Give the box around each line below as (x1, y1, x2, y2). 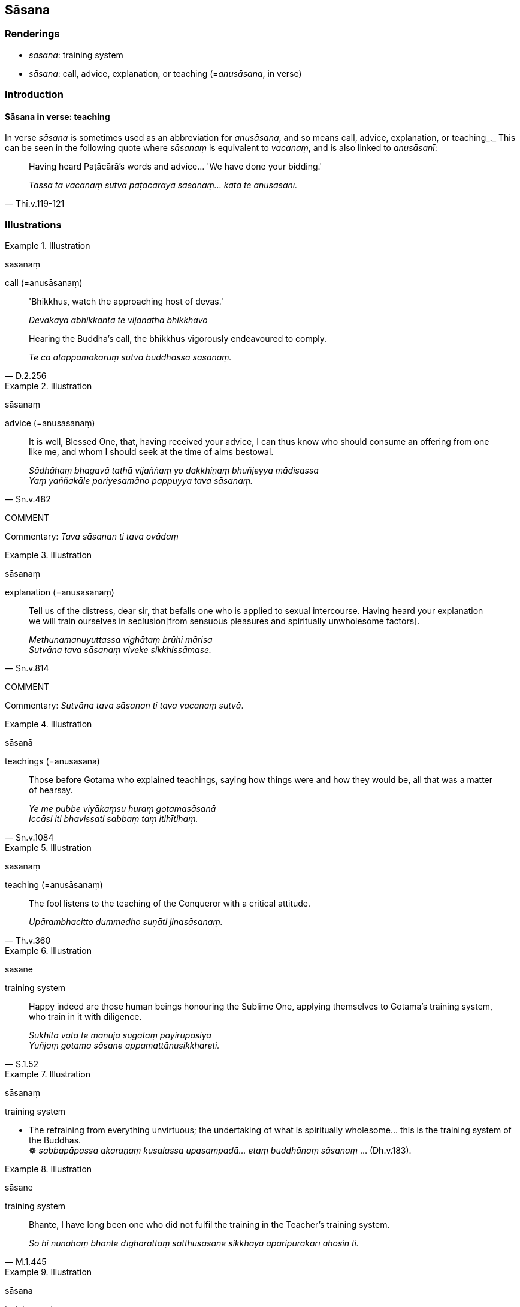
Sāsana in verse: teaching (5, 111, 110, 122)
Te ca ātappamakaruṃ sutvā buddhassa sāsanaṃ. (29, 352, 232, 363)
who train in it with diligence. (29, 1011, 142, 1022)
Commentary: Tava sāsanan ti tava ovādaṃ (5, 531, 179, 542)
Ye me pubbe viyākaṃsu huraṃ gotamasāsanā (29, 803, 216, 814)
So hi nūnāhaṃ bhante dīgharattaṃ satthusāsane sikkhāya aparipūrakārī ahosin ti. (29, 1238, 359, 1249)
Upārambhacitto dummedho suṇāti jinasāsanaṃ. (29, 917, 223, 927)
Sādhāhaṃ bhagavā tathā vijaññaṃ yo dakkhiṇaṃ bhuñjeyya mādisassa (29, 465, 319, 476)
